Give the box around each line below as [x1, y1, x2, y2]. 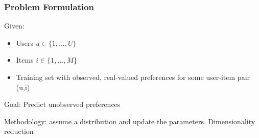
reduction [4, 126, 34, 136]
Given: [4, 20, 25, 31]
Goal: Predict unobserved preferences [4, 99, 121, 109]
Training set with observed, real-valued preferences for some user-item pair [16, 72, 250, 82]
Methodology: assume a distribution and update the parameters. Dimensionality [4, 116, 255, 126]
